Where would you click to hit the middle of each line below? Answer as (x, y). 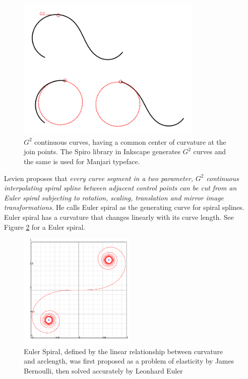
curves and (210, 151)
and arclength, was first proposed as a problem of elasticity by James (129, 361)
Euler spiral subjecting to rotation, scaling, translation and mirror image (114, 197)
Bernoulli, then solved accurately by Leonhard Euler (103, 371)
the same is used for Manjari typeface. (82, 161)
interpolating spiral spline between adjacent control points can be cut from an (120, 188)
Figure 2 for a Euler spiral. (45, 227)
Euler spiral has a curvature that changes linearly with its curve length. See (119, 217)
